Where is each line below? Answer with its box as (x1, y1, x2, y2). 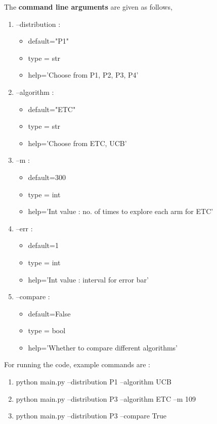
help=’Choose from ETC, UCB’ (28, 137, 127, 148)
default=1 (28, 240, 59, 251)
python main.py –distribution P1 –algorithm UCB (16, 376, 171, 387)
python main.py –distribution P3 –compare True (16, 410, 166, 421)
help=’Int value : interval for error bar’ (28, 274, 149, 285)
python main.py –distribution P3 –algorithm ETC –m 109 (16, 393, 196, 404)
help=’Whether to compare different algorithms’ (28, 342, 178, 352)
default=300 (28, 171, 66, 182)
